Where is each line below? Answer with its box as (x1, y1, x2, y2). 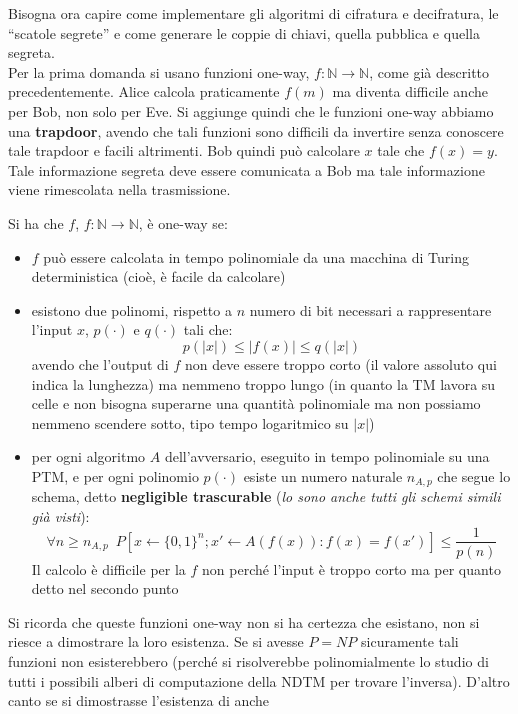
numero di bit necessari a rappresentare (249, 299, 492, 320)
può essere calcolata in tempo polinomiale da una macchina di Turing (43, 246, 470, 267)
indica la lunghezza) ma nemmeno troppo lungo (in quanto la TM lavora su (31, 373, 496, 394)
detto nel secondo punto (31, 578, 179, 599)
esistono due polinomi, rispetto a (31, 299, 232, 320)
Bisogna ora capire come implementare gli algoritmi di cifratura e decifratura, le (8, 3, 499, 23)
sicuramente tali (361, 631, 459, 652)
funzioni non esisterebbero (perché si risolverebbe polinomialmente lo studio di (8, 650, 489, 671)
